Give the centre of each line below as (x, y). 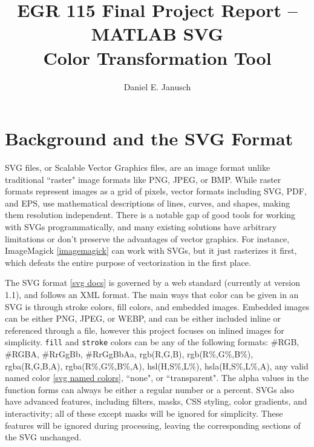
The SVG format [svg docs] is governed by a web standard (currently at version (152, 283)
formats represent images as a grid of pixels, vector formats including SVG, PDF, (156, 191)
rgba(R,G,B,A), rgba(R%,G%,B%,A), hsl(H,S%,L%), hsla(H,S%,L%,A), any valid (157, 366)
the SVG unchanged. (43, 437)
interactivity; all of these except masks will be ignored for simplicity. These (144, 413)
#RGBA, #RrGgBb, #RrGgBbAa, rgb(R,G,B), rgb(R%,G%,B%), (129, 354)
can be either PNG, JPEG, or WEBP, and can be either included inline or (143, 318)
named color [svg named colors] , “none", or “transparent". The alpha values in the (157, 378)
